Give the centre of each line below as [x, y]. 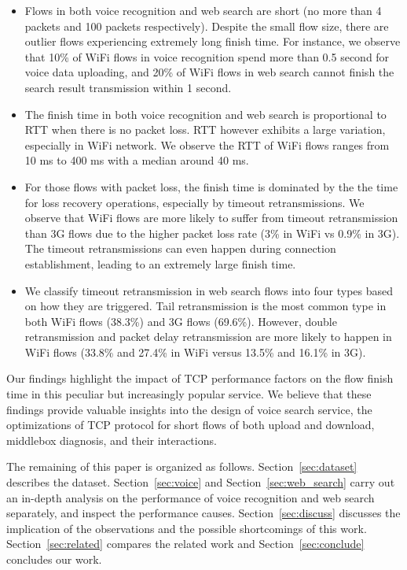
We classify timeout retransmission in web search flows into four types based [209, 290]
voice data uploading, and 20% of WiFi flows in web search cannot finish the [209, 72]
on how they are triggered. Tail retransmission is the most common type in [205, 306]
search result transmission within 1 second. [128, 87]
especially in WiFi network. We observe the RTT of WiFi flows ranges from [207, 144]
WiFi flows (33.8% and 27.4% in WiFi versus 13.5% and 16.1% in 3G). [195, 352]
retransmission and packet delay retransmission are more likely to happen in [208, 337]
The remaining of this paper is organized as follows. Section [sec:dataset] [182, 466]
